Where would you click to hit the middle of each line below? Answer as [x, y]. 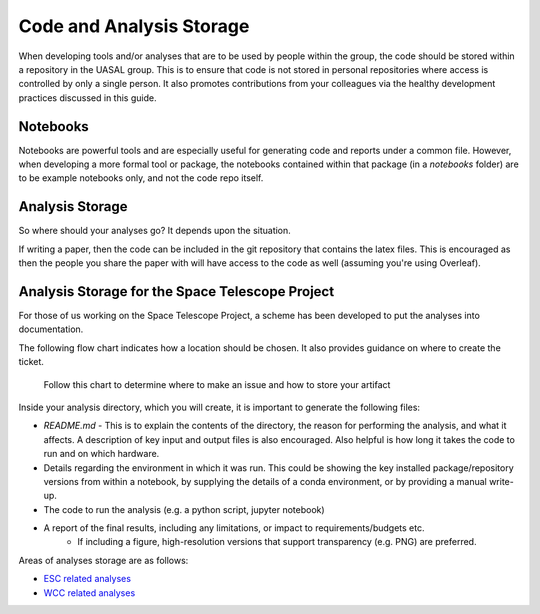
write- [501, 481]
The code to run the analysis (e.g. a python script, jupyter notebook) [184, 509]
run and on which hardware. [101, 454]
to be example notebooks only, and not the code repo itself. [141, 178]
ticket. [31, 362]
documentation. [51, 329]
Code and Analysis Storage [134, 26]
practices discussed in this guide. [87, 97]
